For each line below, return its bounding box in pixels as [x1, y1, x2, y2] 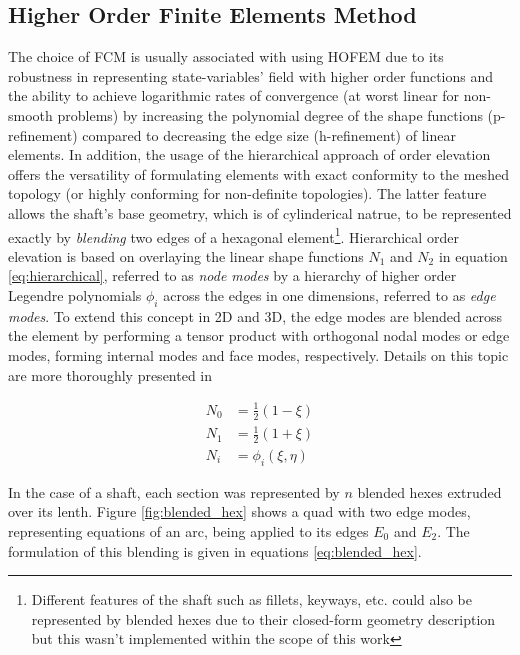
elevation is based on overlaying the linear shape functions [8, 245, 364, 266]
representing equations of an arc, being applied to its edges [8, 520, 369, 541]
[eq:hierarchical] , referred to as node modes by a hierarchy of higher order [8, 265, 457, 286]
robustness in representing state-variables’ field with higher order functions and [8, 65, 494, 86]
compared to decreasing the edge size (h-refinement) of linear [82, 124, 456, 145]
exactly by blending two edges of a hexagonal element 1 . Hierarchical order [8, 223, 459, 247]
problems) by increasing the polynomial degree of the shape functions [57, 104, 483, 125]
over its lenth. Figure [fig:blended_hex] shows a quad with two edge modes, [8, 501, 471, 522]
